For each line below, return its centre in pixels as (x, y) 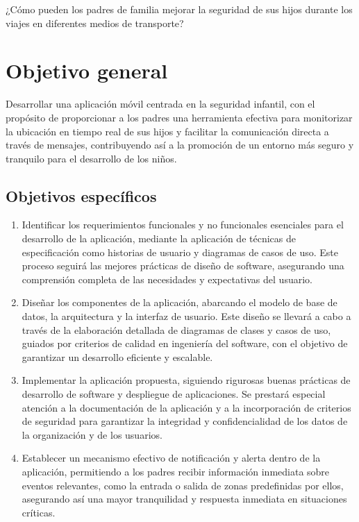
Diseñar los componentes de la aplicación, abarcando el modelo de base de (179, 302)
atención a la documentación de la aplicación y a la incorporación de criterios (186, 407)
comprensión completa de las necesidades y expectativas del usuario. (167, 279)
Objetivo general (87, 70)
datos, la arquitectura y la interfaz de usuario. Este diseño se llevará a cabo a (186, 316)
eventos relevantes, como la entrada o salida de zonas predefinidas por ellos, (183, 485)
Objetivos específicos (81, 195)
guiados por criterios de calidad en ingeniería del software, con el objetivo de (185, 343)
